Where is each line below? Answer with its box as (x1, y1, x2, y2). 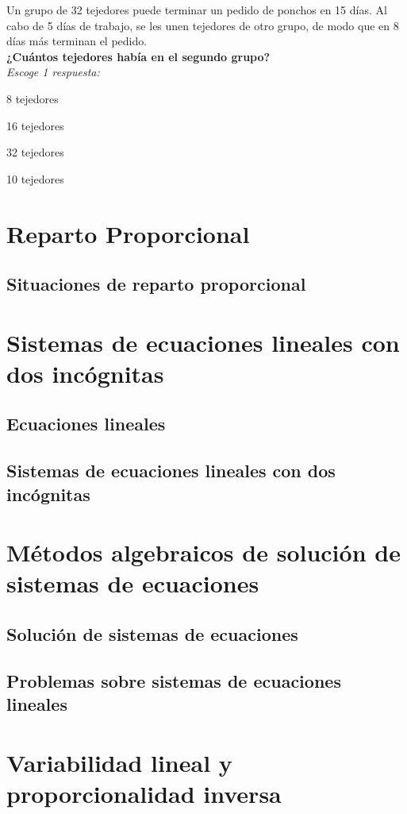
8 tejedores (6, 90, 59, 106)
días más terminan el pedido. (6, 33, 148, 49)
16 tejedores (6, 117, 64, 133)
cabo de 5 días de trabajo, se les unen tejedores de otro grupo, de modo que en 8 (6, 17, 399, 33)
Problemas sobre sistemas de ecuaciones (6, 668, 341, 692)
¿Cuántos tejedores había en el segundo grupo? (6, 48, 271, 64)
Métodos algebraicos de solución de (6, 536, 401, 569)
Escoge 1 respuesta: (6, 64, 100, 80)
